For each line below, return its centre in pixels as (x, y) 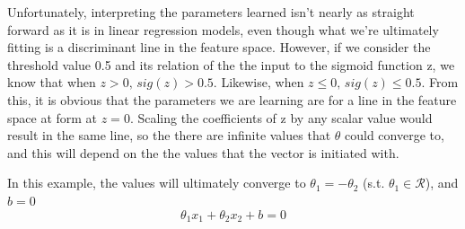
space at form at (53, 117)
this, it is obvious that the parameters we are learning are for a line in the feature (232, 99)
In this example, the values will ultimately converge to (157, 183)
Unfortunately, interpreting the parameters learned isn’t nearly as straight (211, 12)
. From (440, 82)
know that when (52, 82)
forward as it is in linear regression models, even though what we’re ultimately (223, 29)
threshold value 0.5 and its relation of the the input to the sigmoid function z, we (231, 64)
